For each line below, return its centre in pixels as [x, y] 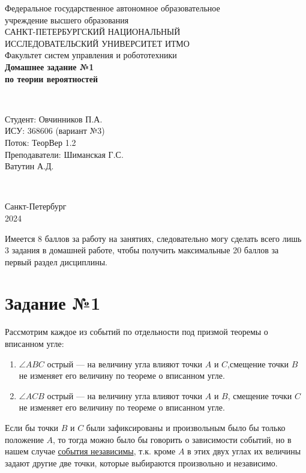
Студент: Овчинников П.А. [54, 119]
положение [24, 439]
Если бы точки [32, 427]
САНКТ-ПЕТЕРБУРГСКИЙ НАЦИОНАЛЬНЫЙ [93, 32]
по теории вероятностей [51, 78]
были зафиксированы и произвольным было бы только [186, 427]
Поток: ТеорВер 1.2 [40, 142]
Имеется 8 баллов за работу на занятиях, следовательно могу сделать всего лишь [153, 238]
